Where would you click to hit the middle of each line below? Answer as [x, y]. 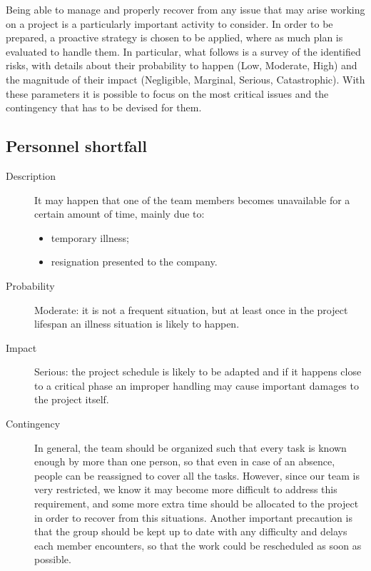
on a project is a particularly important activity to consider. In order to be [169, 23]
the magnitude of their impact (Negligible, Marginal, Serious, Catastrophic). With [185, 79]
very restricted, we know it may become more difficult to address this [186, 489]
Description [31, 175]
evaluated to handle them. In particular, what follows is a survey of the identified [183, 51]
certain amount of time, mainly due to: [120, 214]
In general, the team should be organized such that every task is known [190, 447]
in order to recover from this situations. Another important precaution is [193, 517]
